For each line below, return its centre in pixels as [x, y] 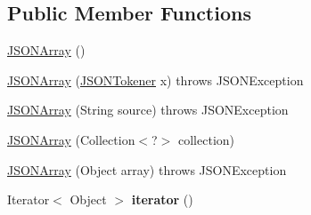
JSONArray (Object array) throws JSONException [147, 169]
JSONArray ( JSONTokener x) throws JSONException [155, 80]
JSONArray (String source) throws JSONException [148, 110]
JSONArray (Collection [71, 139]
